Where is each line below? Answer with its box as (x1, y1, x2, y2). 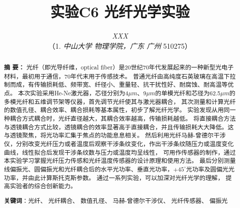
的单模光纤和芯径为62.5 (155, 89, 221, 97)
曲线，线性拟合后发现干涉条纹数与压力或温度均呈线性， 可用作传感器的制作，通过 (4, 148, 236, 156)
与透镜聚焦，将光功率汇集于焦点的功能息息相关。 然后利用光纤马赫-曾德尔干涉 (4, 131, 226, 140)
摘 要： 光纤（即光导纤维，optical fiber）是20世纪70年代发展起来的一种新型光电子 (4, 63, 234, 72)
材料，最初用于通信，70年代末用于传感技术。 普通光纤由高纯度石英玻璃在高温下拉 (4, 72, 236, 80)
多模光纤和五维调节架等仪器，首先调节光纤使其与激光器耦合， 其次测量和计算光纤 (4, 97, 236, 106)
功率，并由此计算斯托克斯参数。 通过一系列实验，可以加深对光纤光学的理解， (4, 173, 224, 182)
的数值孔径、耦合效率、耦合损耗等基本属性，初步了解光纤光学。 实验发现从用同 (4, 106, 230, 114)
